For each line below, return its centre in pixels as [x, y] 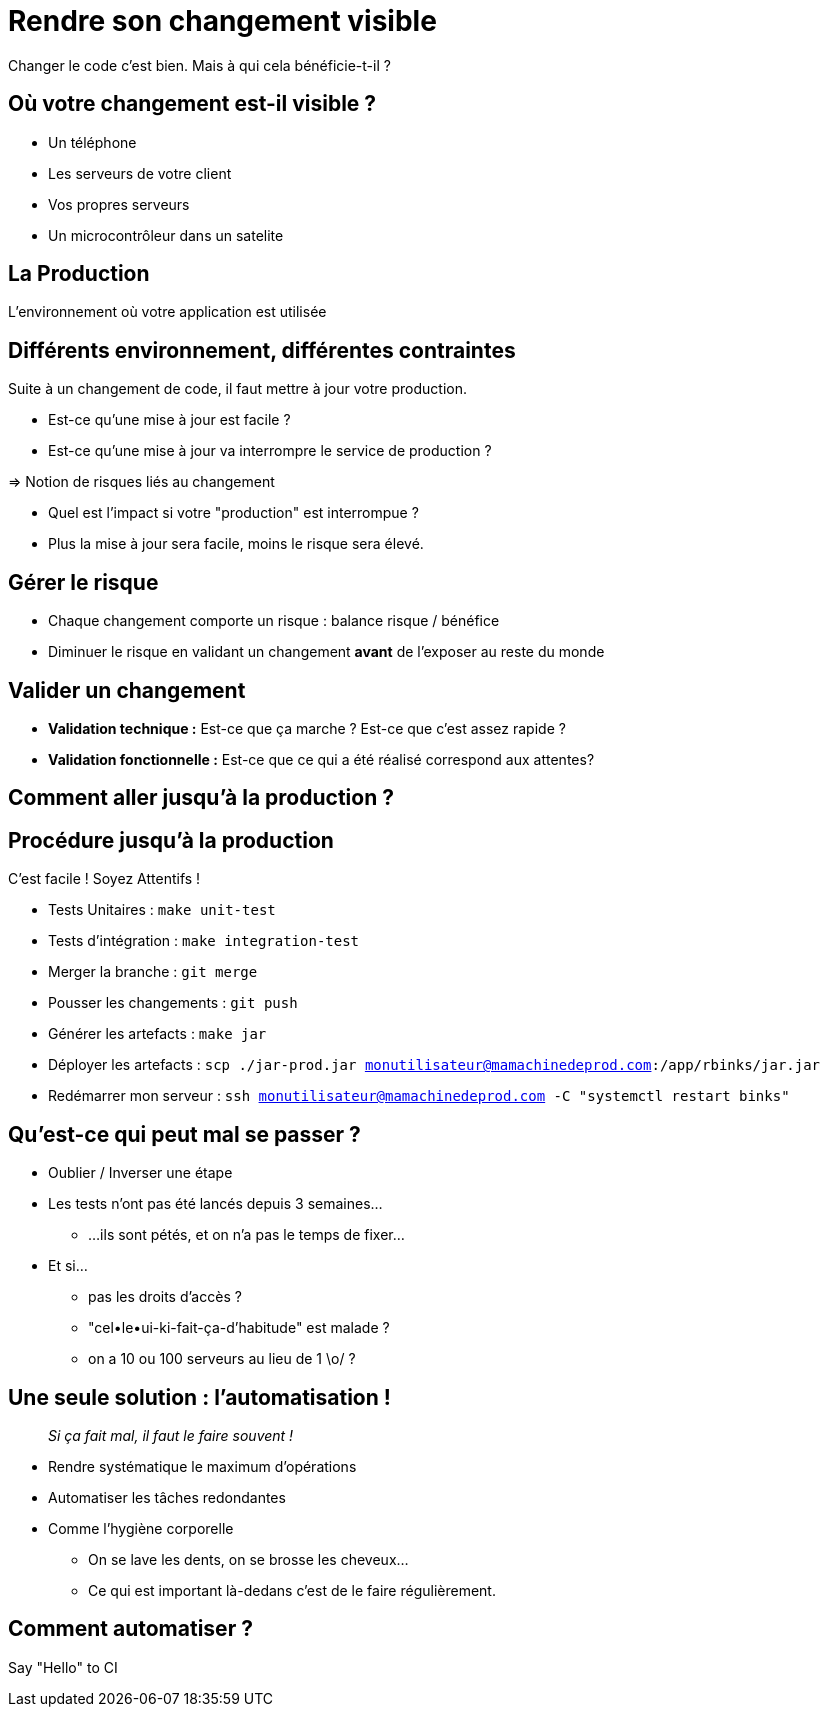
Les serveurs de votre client [140, 173]
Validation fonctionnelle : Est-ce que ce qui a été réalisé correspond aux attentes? [321, 759]
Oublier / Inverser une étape [140, 1173]
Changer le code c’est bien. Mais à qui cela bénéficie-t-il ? [199, 65]
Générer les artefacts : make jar [157, 1034]
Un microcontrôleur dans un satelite [166, 235]
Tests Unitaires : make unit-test [162, 910]
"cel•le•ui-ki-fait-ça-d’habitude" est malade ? [239, 1328]
